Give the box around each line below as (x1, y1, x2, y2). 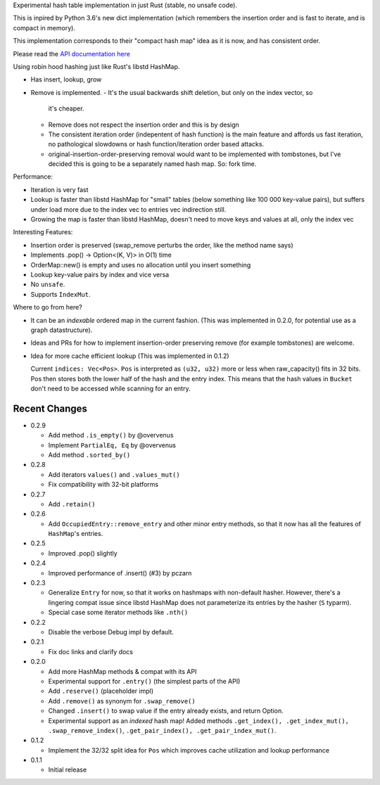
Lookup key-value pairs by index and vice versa (30, 270, 170, 279)
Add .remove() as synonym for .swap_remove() (48, 696, 196, 705)
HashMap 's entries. (48, 530, 103, 538)
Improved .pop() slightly (48, 549, 118, 557)
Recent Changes (13, 402, 88, 414)
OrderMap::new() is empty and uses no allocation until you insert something (30, 260, 251, 269)
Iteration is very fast (30, 185, 89, 193)
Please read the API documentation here (13, 49, 130, 58)
